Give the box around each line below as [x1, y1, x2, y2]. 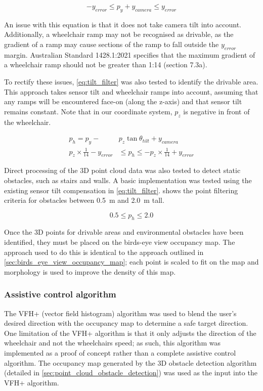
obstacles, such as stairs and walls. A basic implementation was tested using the [4, 175, 252, 185]
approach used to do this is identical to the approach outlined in [4, 246, 204, 257]
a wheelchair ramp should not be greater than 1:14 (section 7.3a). [4, 59, 207, 70]
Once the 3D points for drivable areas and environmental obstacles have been [4, 227, 244, 237]
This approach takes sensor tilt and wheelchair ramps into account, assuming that [4, 86, 258, 97]
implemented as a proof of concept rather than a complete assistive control [4, 347, 236, 358]
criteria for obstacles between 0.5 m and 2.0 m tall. [4, 195, 164, 205]
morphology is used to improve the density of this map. [4, 266, 176, 277]
